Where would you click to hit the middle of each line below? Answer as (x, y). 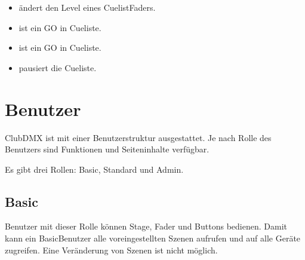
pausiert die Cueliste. (58, 67)
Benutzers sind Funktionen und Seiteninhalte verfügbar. (107, 149)
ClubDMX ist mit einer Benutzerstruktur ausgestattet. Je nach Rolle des (138, 137)
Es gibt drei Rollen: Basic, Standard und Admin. (94, 169)
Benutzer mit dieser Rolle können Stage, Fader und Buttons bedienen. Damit (146, 226)
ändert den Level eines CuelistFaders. (87, 7)
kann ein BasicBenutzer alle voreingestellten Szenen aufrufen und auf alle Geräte (153, 238)
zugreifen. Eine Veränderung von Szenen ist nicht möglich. (111, 250)
